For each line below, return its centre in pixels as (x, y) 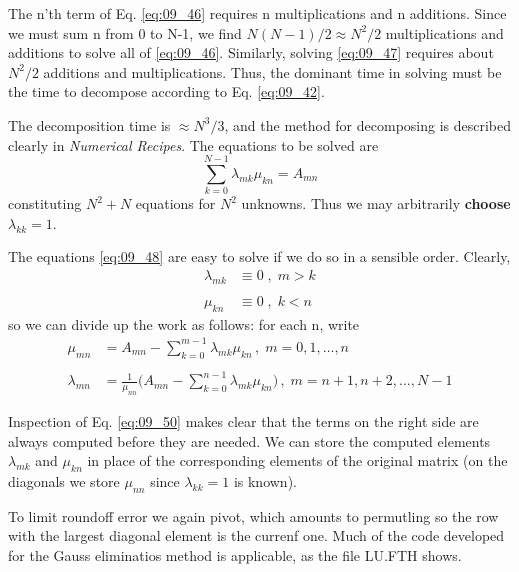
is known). (265, 481)
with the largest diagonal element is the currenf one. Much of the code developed (256, 535)
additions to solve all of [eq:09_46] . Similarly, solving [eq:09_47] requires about (251, 52)
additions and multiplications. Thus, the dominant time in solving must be (272, 71)
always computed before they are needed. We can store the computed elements (249, 440)
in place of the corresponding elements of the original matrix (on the (297, 460)
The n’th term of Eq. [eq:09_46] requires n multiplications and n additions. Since (257, 13)
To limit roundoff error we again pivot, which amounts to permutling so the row (253, 515)
